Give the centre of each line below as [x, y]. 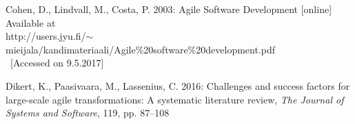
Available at [31, 22]
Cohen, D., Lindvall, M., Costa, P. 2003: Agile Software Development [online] [169, 9]
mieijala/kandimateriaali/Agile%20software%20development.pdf [141, 49]
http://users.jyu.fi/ [46, 36]
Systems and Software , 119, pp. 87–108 [88, 113]
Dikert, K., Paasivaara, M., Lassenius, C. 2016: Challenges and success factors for [178, 85]
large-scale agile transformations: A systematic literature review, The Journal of [175, 99]
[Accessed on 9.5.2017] [57, 63]
